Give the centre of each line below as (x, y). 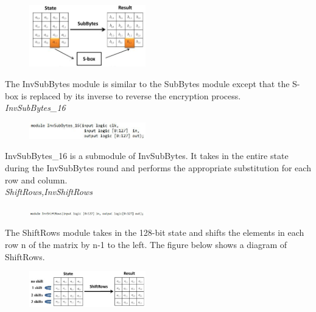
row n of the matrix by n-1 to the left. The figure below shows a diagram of (146, 244)
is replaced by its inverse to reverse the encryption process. (131, 95)
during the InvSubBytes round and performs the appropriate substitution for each (158, 167)
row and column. (36, 179)
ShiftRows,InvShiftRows (49, 192)
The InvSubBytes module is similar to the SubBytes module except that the (147, 84)
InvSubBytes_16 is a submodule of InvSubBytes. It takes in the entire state (147, 156)
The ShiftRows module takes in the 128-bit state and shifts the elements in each (155, 232)
